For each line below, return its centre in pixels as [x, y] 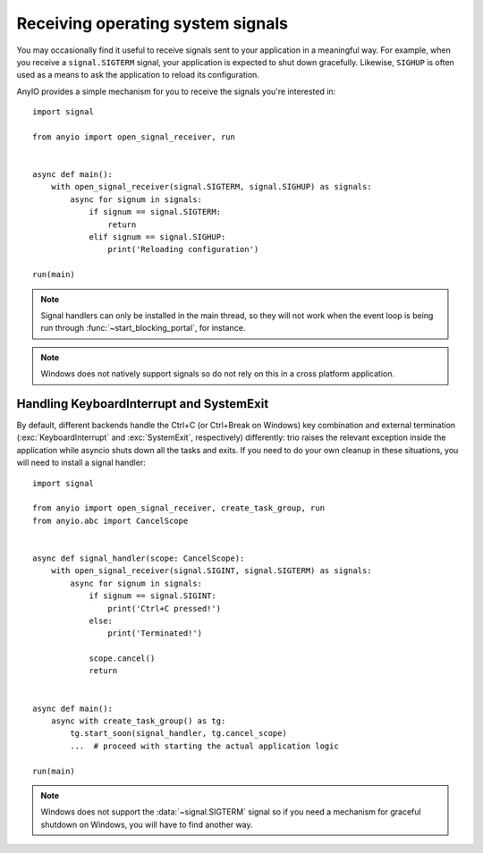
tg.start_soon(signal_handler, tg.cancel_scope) [179, 734]
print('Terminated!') [155, 633]
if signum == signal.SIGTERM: [155, 212]
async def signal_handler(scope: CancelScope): [139, 558]
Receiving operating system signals [152, 23]
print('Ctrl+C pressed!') [165, 608]
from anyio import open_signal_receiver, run [134, 137]
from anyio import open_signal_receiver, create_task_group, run [179, 508]
